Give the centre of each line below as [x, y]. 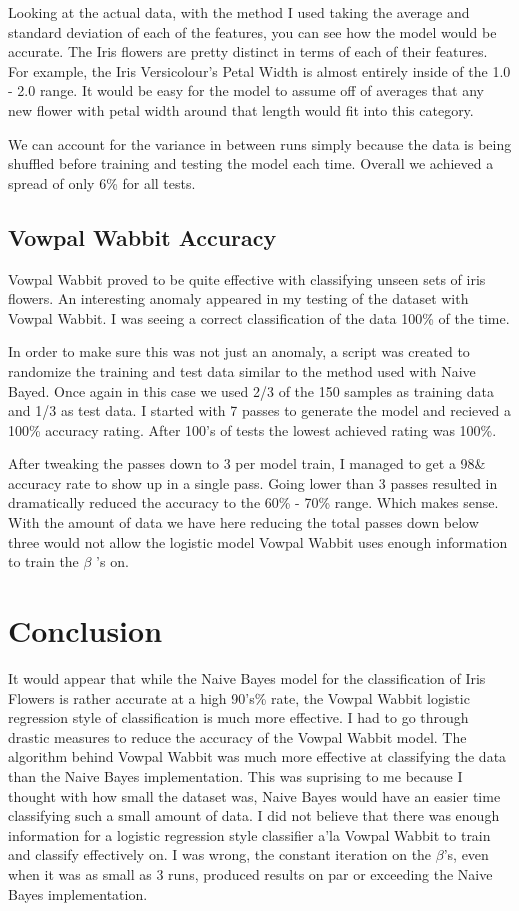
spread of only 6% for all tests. [102, 182]
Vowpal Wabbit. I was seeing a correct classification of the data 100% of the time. [259, 317]
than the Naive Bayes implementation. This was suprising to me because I [235, 775]
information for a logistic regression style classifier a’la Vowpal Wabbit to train [249, 834]
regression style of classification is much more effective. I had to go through [238, 717]
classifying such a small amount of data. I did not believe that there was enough [254, 815]
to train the [43, 561]
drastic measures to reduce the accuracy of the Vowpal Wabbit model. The [237, 736]
